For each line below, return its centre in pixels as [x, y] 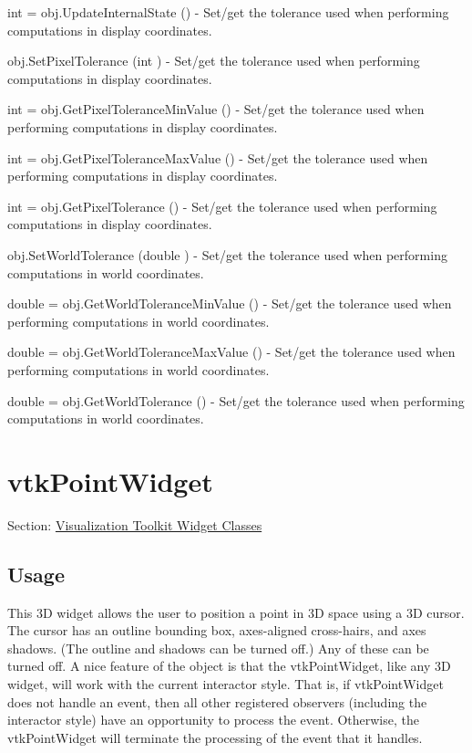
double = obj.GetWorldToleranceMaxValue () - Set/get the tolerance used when [231, 352]
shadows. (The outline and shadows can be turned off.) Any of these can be [218, 648]
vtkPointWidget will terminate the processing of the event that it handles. [215, 737]
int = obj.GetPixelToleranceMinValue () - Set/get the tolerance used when [216, 109]
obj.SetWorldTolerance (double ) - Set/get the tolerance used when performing [227, 254]
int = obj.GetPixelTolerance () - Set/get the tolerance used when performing [222, 206]
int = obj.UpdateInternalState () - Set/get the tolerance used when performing [228, 12]
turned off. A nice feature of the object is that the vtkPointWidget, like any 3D [229, 666]
